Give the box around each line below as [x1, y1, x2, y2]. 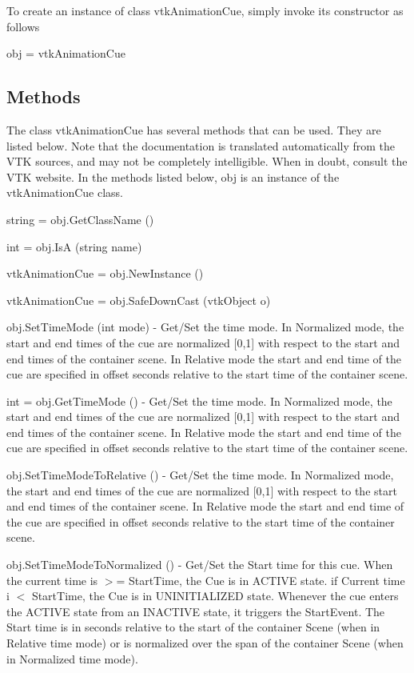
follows [6, 18, 40, 34]
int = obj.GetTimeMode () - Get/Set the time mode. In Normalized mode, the [6, 392, 392, 409]
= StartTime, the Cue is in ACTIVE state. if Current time [116, 571, 405, 588]
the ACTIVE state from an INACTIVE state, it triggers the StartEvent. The [6, 603, 385, 619]
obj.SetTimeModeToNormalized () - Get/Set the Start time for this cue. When [6, 556, 393, 573]
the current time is [6, 571, 98, 588]
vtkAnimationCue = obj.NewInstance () [6, 265, 204, 282]
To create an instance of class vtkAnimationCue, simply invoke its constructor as [6, 2, 404, 18]
